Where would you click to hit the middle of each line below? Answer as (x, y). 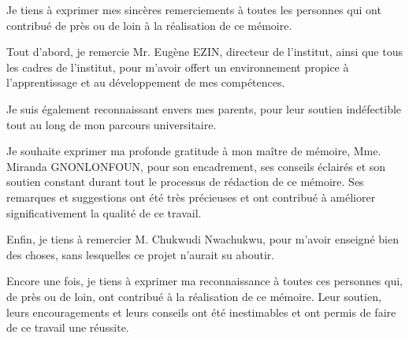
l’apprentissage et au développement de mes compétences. (146, 82)
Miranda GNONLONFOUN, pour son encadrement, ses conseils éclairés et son (196, 166)
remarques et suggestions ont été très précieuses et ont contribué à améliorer (191, 197)
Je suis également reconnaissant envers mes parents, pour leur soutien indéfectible (204, 108)
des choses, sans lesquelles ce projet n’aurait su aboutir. (141, 254)
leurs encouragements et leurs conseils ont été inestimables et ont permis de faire (201, 312)
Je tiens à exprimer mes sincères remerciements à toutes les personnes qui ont (194, 9)
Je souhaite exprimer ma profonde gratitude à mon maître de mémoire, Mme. (194, 151)
